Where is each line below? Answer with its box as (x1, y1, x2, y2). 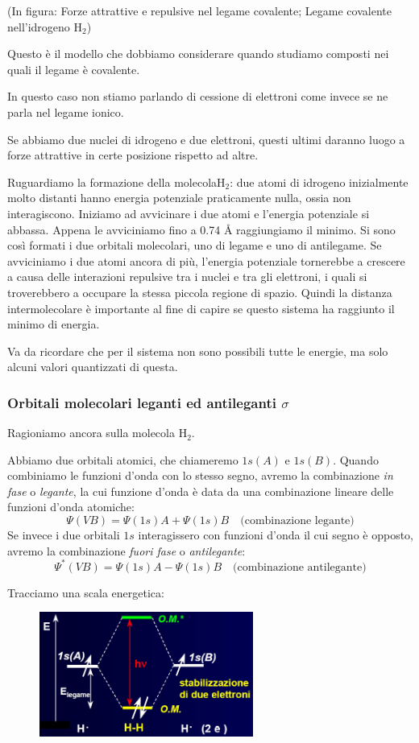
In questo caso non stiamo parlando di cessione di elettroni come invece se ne (7, 88, 388, 105)
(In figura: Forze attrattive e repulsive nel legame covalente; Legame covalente (7, 2, 392, 19)
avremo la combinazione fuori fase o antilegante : (7, 542, 246, 559)
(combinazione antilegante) (233, 561, 367, 573)
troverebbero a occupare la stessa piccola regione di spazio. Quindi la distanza (7, 283, 392, 300)
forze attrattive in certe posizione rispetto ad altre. (7, 147, 259, 163)
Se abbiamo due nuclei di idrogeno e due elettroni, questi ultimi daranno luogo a (7, 130, 405, 147)
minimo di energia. (7, 316, 100, 332)
